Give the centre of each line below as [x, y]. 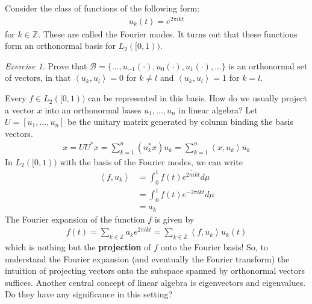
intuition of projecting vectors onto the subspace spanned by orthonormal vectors [155, 271]
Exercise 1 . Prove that [46, 65]
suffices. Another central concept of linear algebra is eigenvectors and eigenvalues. [155, 282]
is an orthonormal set [268, 65]
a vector [20, 109]
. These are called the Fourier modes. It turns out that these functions [168, 33]
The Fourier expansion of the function [75, 219]
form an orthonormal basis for [60, 46]
